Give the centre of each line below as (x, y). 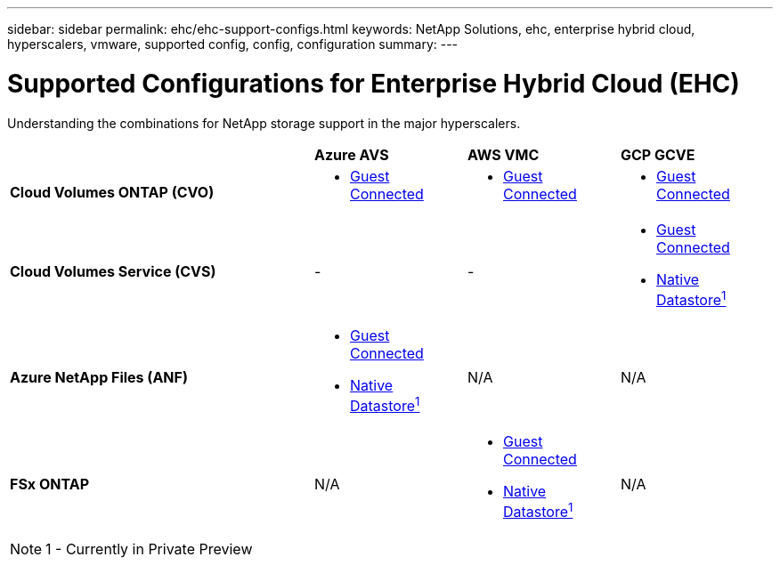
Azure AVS (352, 154)
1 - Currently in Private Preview (149, 549)
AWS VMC (504, 154)
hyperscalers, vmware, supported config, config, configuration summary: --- (233, 44)
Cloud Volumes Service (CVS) (113, 272)
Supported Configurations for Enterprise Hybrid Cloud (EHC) (374, 83)
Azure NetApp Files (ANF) (99, 378)
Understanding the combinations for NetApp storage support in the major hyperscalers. (264, 123)
